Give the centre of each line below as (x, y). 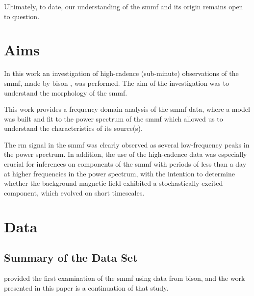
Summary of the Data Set (71, 258)
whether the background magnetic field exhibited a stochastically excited (114, 183)
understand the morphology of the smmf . (66, 92)
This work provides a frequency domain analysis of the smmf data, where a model (127, 109)
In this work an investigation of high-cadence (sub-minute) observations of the (121, 73)
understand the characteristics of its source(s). (73, 128)
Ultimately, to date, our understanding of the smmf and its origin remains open (124, 6)
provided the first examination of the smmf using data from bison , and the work (125, 278)
